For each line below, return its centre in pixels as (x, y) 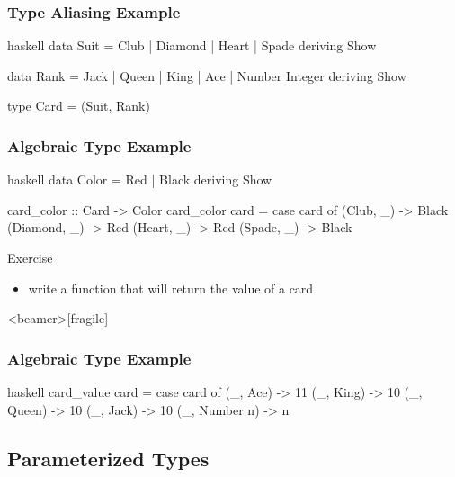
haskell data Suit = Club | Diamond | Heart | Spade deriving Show (192, 45)
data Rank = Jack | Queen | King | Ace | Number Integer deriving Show (207, 75)
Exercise (30, 257)
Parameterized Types (108, 458)
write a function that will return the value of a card (171, 288)
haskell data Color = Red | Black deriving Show (140, 180)
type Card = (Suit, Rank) (79, 106)
